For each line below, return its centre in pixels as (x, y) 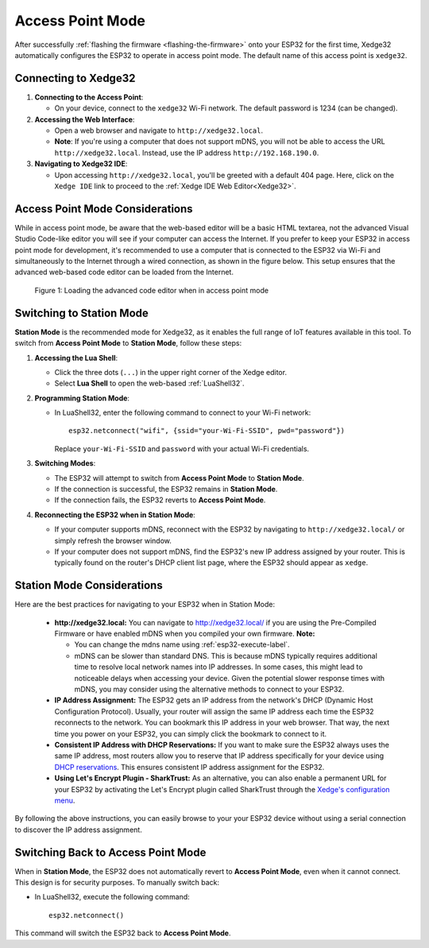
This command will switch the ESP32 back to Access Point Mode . (123, 933)
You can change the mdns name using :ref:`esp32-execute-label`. (182, 644)
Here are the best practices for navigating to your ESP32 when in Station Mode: (145, 605)
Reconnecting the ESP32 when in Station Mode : (115, 515)
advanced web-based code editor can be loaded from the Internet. (124, 272)
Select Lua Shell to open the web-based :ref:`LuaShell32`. (150, 383)
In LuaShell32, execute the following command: (112, 897)
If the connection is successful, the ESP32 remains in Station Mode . (166, 489)
